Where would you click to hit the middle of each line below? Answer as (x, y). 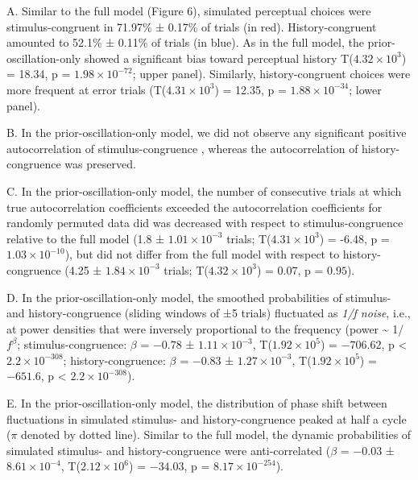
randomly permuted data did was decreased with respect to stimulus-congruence (205, 223)
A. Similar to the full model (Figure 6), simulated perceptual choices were (189, 10)
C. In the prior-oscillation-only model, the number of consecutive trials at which (204, 190)
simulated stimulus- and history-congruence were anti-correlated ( (169, 450)
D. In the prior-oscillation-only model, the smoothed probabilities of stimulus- (199, 297)
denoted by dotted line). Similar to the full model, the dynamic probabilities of (216, 434)
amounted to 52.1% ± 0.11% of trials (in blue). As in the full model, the (185, 42)
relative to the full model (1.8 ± (86, 238)
